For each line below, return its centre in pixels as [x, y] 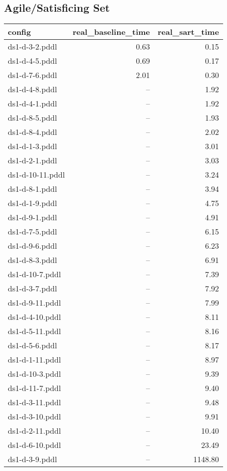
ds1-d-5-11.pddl [35, 331]
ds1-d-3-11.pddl [35, 402]
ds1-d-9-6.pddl [33, 246]
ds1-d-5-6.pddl [33, 345]
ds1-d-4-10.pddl [35, 317]
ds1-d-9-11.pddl [35, 303]
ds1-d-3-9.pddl [33, 459]
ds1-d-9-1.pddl [33, 217]
